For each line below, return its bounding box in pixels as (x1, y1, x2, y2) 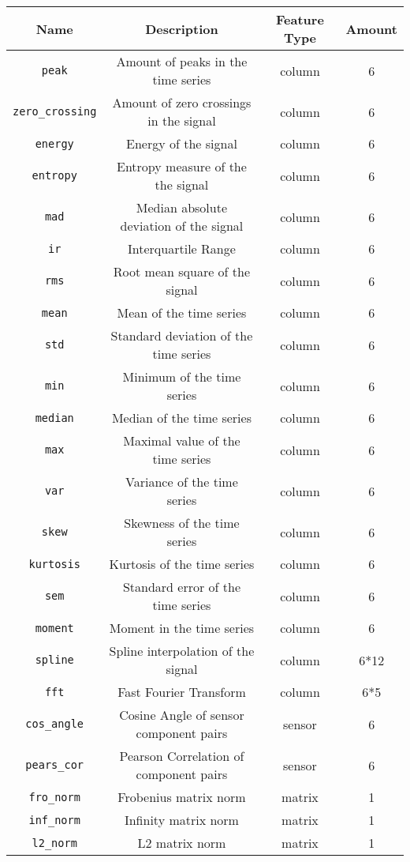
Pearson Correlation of (119, 747, 244, 765)
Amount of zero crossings (112, 93, 252, 111)
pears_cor (25, 758, 84, 771)
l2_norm (32, 836, 77, 849)
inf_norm (28, 813, 80, 826)
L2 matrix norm (137, 834, 226, 852)
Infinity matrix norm (124, 811, 239, 829)
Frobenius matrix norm (117, 788, 246, 806)
